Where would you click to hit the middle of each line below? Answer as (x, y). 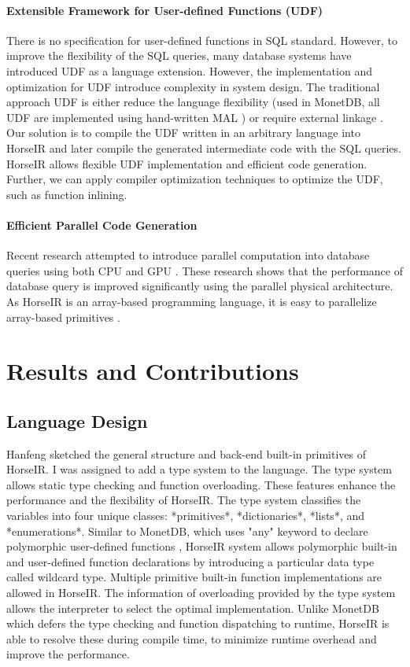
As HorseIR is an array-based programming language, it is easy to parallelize (192, 301)
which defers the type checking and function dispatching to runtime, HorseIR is (198, 623)
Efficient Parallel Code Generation (102, 225)
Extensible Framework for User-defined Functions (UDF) (165, 10)
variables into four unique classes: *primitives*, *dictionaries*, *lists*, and (186, 516)
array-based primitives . (63, 317)
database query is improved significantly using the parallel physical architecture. (200, 286)
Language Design (77, 420)
